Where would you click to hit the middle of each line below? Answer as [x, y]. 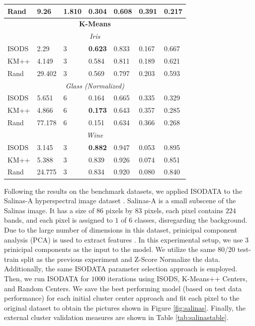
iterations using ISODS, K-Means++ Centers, [177, 278]
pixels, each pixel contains [184, 210]
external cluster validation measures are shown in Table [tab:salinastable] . [116, 317]
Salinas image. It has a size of [49, 210]
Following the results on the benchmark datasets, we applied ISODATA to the [123, 191]
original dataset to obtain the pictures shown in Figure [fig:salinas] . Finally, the [125, 307]
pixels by [119, 210]
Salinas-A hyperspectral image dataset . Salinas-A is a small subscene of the [120, 201]
